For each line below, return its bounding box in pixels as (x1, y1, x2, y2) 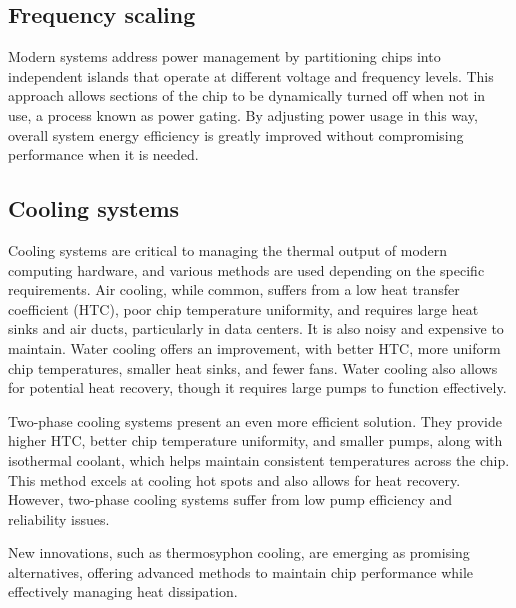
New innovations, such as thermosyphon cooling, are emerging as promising (8, 542, 470, 563)
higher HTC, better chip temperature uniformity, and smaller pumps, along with (8, 430, 503, 451)
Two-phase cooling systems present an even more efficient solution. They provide (8, 410, 503, 431)
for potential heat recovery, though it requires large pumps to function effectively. (8, 377, 507, 398)
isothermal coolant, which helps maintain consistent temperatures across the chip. (8, 449, 510, 470)
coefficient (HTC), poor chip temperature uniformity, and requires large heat (8, 298, 479, 319)
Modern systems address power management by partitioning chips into (8, 46, 441, 67)
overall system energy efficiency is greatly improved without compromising (8, 124, 464, 145)
